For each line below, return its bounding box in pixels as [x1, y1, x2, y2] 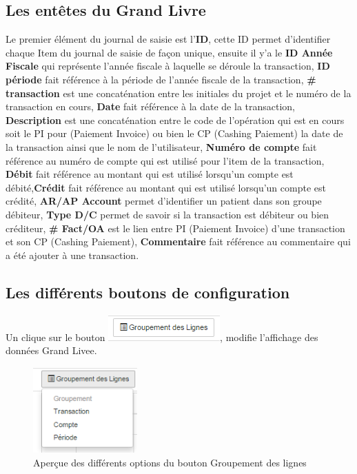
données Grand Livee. [6, 343, 97, 358]
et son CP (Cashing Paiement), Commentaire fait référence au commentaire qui [6, 234, 351, 249]
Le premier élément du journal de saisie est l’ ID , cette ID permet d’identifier [6, 32, 331, 46]
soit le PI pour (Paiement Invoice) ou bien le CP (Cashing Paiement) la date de [6, 126, 343, 141]
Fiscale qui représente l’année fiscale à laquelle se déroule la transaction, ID [6, 59, 330, 73]
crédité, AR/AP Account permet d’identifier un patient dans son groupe [6, 194, 322, 208]
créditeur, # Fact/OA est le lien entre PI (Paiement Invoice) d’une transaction [6, 220, 345, 235]
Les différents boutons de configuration [6, 281, 290, 302]
